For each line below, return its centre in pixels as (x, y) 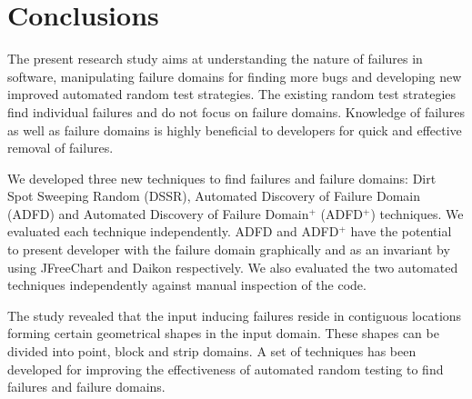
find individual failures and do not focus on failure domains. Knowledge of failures (236, 111)
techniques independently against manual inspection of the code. (187, 285)
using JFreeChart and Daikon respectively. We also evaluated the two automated (233, 267)
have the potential (401, 231)
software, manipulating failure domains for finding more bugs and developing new (235, 76)
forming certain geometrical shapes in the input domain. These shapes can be (223, 333)
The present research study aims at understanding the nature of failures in (215, 59)
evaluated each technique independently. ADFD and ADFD (173, 231)
